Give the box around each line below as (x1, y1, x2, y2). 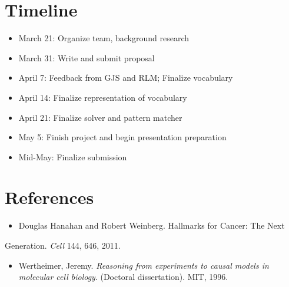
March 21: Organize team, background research (18, 32, 190, 44)
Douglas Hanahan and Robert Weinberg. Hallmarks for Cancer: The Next (18, 219, 285, 232)
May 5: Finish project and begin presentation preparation (18, 131, 227, 143)
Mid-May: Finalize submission (18, 150, 127, 163)
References (5, 185, 94, 209)
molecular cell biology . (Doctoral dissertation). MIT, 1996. (18, 270, 228, 283)
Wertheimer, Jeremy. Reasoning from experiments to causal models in (18, 259, 269, 271)
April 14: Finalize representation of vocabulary (18, 91, 187, 103)
